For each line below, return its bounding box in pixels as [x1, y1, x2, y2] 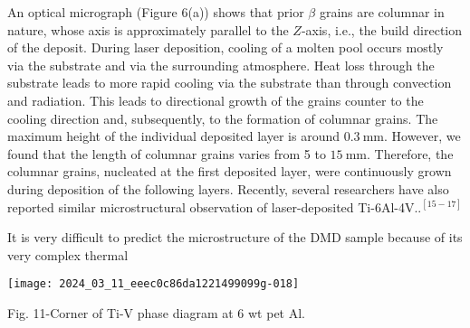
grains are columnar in [319, 3, 445, 21]
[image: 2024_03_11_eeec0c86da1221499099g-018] [7, 277, 300, 291]
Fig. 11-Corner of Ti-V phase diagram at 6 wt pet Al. [7, 303, 305, 322]
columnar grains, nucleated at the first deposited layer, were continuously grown [7, 162, 452, 181]
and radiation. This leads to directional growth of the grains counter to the [7, 90, 424, 109]
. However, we [384, 127, 461, 145]
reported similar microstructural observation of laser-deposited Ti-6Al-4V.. [7, 197, 422, 216]
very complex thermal [7, 245, 129, 264]
